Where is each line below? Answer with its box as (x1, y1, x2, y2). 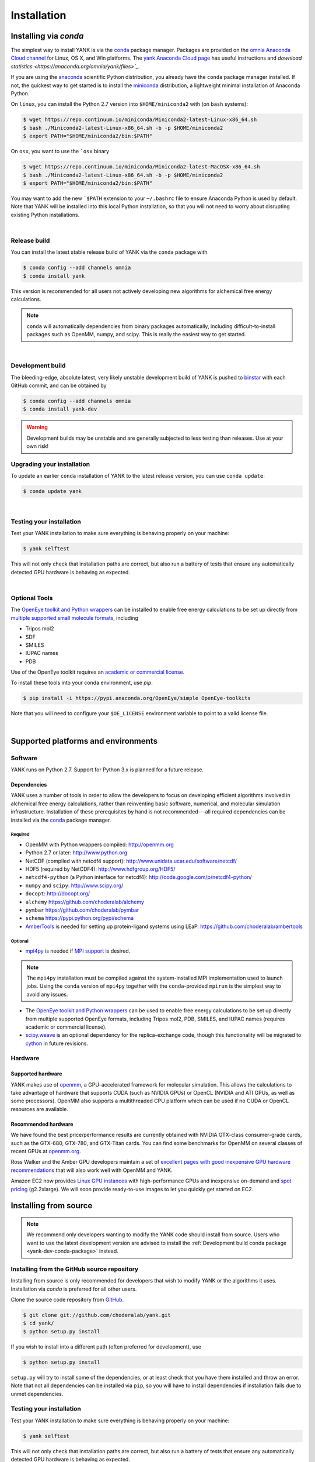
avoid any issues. (26, 991, 68, 998)
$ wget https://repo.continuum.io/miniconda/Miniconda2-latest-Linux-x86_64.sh (23, 116, 257, 123)
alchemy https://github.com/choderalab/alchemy (25, 898, 144, 905)
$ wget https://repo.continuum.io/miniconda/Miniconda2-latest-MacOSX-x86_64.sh (23, 164, 260, 170)
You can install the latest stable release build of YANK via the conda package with (10, 249, 208, 256)
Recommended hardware (10, 1120, 73, 1127)
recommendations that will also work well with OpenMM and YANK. (10, 1167, 173, 1174)
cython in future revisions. (25, 1040, 89, 1047)
